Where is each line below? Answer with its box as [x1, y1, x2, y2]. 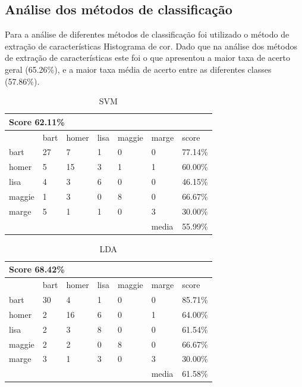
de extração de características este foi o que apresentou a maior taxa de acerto [5, 51, 290, 64]
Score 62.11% [9, 115, 65, 128]
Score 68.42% [9, 263, 65, 275]
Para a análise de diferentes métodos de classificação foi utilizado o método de [5, 28, 290, 41]
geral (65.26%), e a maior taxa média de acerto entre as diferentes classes [5, 63, 272, 75]
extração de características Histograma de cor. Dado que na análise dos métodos [5, 39, 297, 52]
